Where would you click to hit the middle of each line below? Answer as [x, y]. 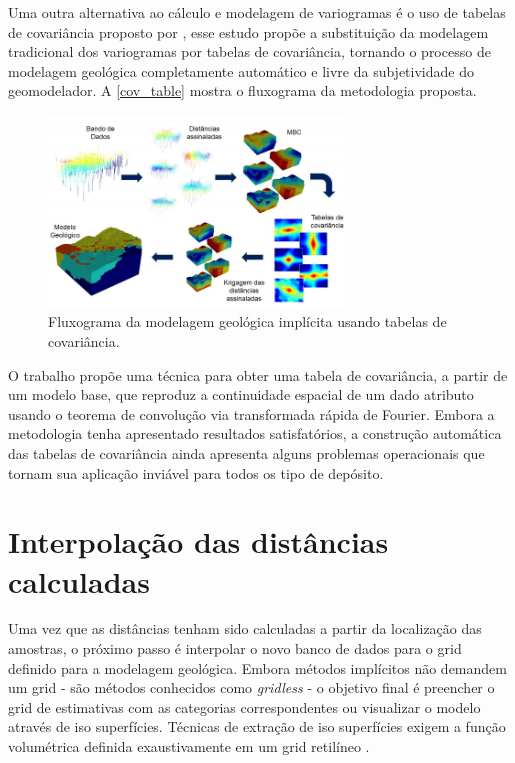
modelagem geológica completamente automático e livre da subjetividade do [241, 70]
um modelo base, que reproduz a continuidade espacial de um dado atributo [241, 394]
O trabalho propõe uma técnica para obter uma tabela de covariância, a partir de [258, 374]
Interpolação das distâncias [198, 541]
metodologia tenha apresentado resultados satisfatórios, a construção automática [255, 433]
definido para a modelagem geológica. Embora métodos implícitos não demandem [257, 667]
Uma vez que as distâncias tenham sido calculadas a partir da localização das [245, 628]
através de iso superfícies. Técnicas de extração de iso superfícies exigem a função [257, 726]
